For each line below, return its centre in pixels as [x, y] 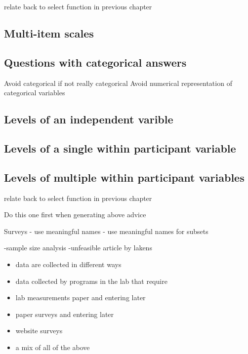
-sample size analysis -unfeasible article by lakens [78, 248]
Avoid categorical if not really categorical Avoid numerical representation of [118, 83]
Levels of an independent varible [89, 119]
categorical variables [35, 93]
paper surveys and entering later [65, 314]
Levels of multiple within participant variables [124, 177]
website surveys [39, 331]
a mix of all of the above [53, 347]
